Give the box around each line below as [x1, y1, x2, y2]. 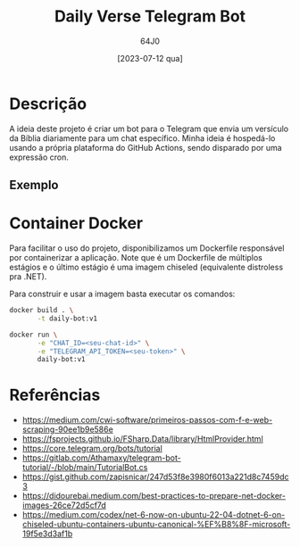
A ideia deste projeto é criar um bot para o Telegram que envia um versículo [9, 123, 288, 134]
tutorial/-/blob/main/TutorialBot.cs [21, 462, 148, 473]
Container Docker [9, 213, 144, 234]
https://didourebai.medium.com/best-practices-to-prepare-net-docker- [21, 491, 287, 501]
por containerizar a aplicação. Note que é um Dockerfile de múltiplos [9, 253, 263, 263]
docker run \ [9, 330, 58, 339]
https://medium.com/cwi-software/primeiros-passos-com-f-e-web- [21, 415, 273, 426]
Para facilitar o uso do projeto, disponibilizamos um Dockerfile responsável [9, 243, 285, 253]
